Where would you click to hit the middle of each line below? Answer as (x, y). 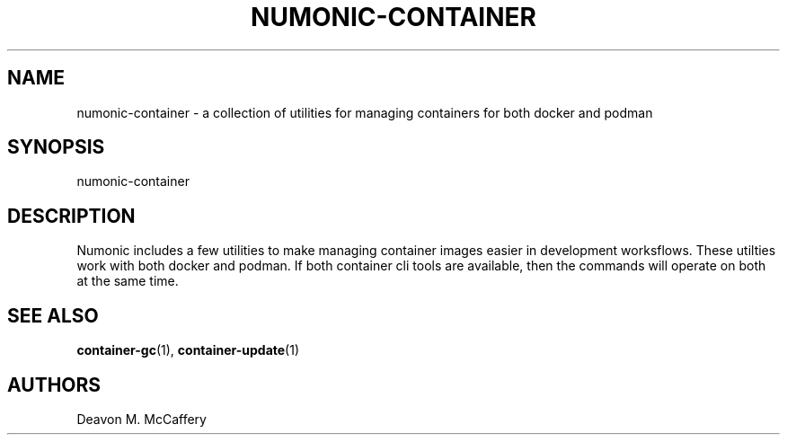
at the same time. (128, 281)
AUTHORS (54, 385)
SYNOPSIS (56, 147)
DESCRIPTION (71, 216)
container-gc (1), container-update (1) (188, 350)
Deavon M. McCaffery (141, 419)
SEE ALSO (53, 315)
